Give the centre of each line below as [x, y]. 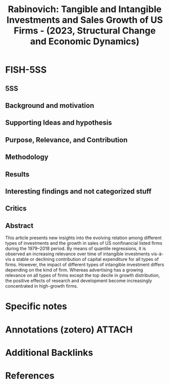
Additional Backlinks [49, 352]
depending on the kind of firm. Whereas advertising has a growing [74, 270]
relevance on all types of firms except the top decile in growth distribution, [82, 276]
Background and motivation [50, 105]
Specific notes [36, 307]
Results [17, 174]
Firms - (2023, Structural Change [85, 31]
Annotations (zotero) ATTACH [69, 330]
